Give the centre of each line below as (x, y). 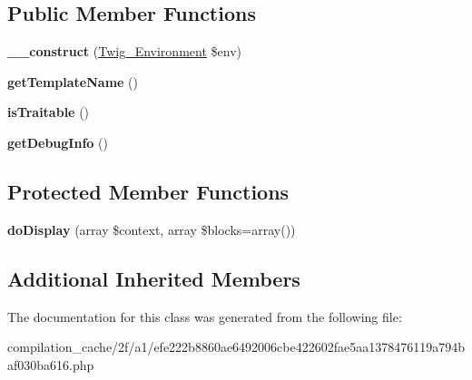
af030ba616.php (51, 364)
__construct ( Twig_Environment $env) (124, 51)
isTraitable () (49, 112)
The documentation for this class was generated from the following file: (205, 316)
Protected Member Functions (148, 191)
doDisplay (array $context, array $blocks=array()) (152, 229)
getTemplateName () (73, 81)
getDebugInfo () (58, 142)
